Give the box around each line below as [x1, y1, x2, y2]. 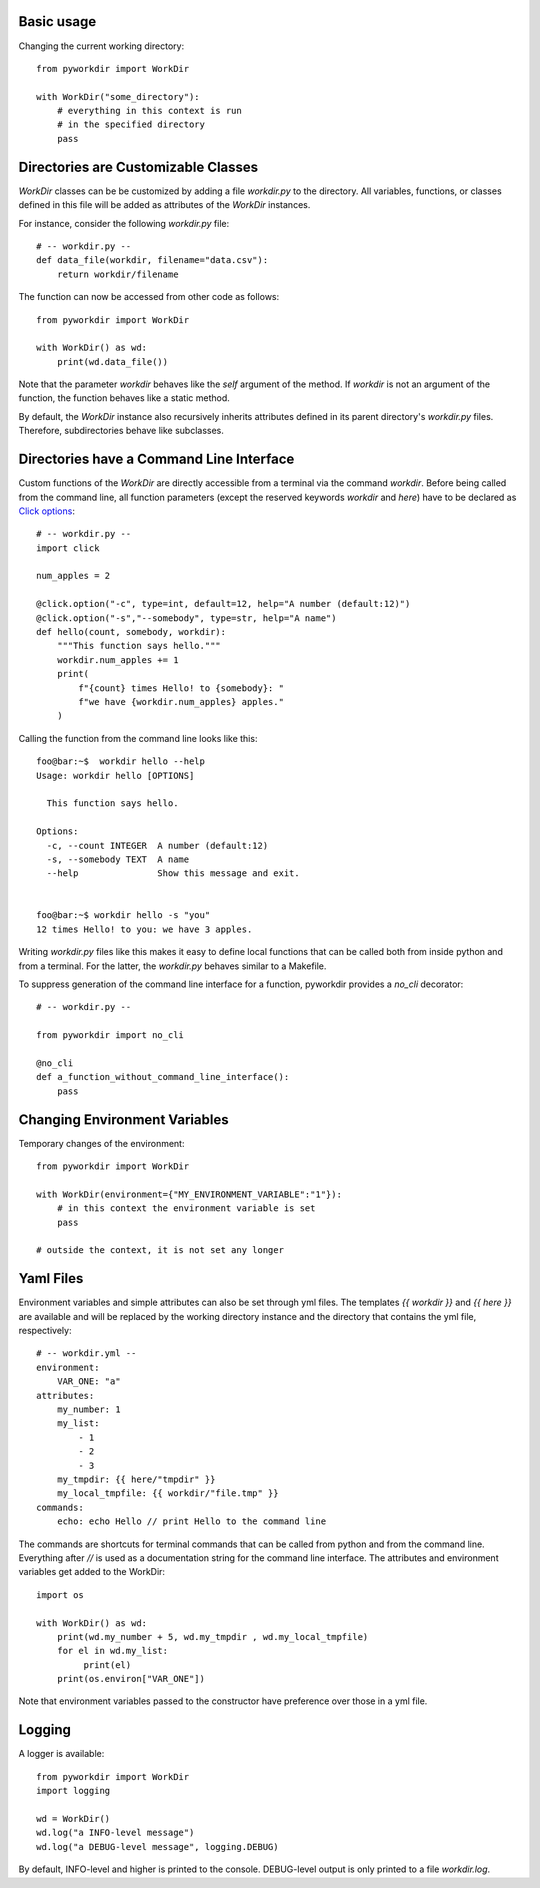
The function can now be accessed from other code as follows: [18, 291, 280, 303]
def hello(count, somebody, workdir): [36, 626, 227, 638]
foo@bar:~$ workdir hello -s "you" [36, 910, 211, 921]
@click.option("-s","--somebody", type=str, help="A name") [36, 612, 337, 624]
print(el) [83, 1659, 132, 1670]
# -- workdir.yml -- [36, 1348, 137, 1359]
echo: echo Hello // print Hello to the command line [56, 1516, 327, 1527]
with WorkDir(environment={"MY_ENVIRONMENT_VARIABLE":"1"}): [36, 1188, 342, 1200]
